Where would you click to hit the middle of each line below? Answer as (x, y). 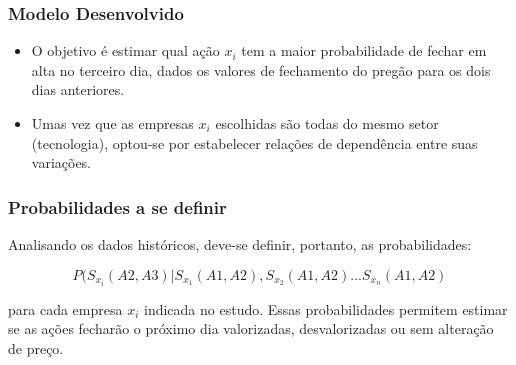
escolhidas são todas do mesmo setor (327, 123)
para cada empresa (65, 308)
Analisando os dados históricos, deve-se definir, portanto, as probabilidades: (240, 244)
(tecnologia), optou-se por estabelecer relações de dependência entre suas (254, 142)
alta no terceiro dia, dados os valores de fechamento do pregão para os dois (261, 69)
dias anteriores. (78, 89)
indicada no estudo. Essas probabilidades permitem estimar (325, 308)
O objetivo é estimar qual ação (125, 50)
